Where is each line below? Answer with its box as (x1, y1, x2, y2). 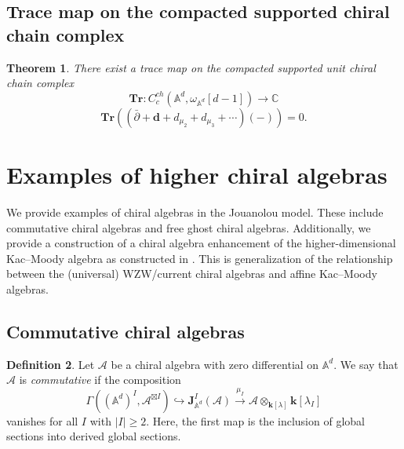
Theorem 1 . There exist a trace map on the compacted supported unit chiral (6, 59, 376, 75)
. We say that (333, 356, 399, 372)
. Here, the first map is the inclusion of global (146, 412, 365, 429)
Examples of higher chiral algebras (6, 158, 388, 190)
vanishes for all (6, 412, 78, 429)
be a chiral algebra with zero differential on (111, 356, 319, 372)
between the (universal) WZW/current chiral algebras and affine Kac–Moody (6, 265, 377, 282)
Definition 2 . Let (6, 356, 95, 372)
